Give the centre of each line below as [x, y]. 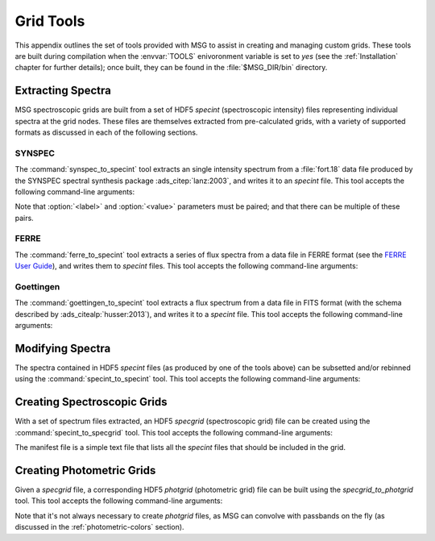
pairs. [24, 218]
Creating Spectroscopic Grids [91, 402]
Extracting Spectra [63, 91]
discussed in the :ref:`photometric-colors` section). [99, 527]
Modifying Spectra [63, 348]
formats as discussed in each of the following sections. [106, 132]
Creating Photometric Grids [85, 470]
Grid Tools [50, 21]
